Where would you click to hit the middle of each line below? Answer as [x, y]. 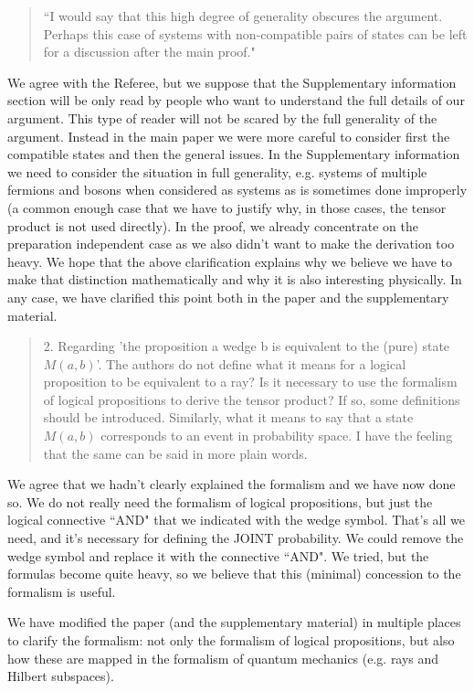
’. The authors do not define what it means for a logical [251, 363]
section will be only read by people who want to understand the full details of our [236, 100]
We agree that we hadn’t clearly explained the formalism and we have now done [232, 484]
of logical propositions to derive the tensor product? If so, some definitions [252, 399]
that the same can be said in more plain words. [175, 453]
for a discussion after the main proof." [149, 52]
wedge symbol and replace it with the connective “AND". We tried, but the [218, 555]
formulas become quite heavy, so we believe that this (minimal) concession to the [234, 574]
